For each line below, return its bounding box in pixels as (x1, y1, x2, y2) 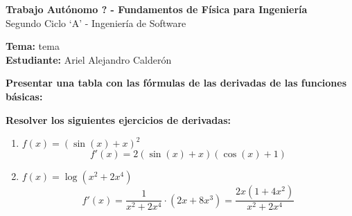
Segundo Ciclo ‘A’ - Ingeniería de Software (6, 15, 186, 30)
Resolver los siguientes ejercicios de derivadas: (6, 112, 231, 127)
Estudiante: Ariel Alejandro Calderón (6, 52, 172, 66)
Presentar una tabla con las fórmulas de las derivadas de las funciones (6, 75, 347, 90)
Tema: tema (6, 39, 60, 53)
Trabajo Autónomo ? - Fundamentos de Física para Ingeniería (6, 2, 308, 16)
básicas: (6, 89, 43, 103)
